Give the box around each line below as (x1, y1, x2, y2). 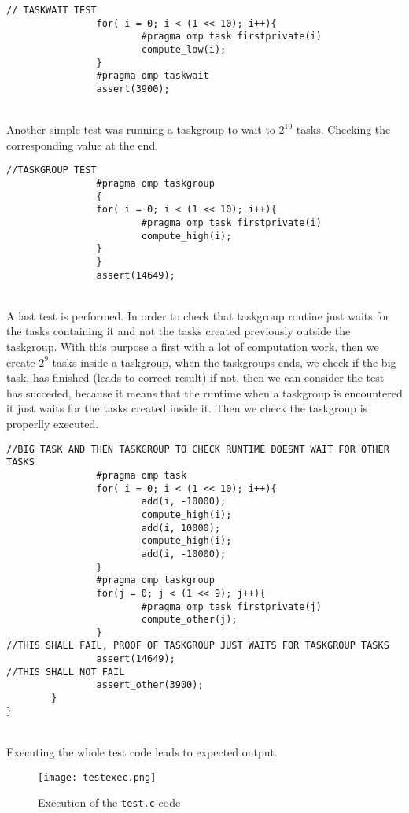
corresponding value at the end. (6, 136, 159, 153)
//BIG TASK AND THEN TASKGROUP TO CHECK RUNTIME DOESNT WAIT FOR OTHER (6, 443, 389, 455)
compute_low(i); (141, 43, 227, 55)
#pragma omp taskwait (96, 70, 209, 82)
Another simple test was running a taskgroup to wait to (6, 121, 275, 138)
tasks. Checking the (296, 121, 391, 138)
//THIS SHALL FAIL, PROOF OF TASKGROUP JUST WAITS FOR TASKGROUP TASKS (6, 640, 389, 652)
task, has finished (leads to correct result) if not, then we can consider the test (6, 369, 385, 386)
